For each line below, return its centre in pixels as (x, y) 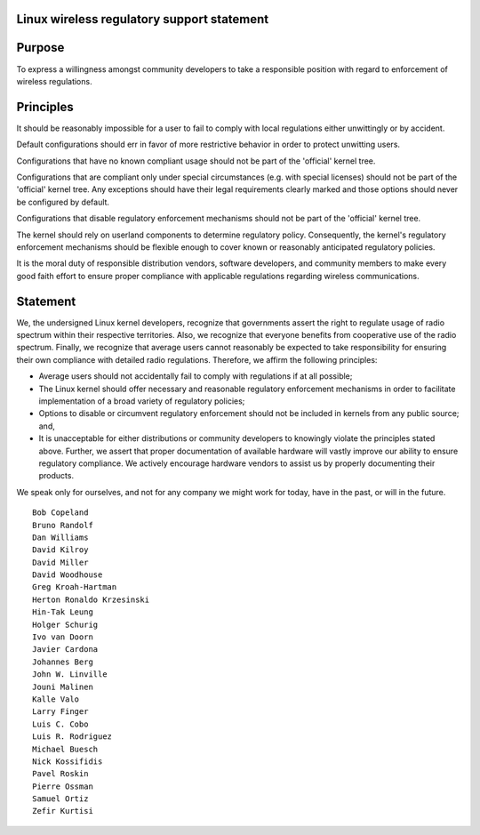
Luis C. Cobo (60, 724)
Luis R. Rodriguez (72, 737)
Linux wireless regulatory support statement (143, 19)
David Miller (60, 562)
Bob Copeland (60, 513)
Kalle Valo (56, 699)
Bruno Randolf (63, 525)
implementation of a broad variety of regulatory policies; (142, 401)
